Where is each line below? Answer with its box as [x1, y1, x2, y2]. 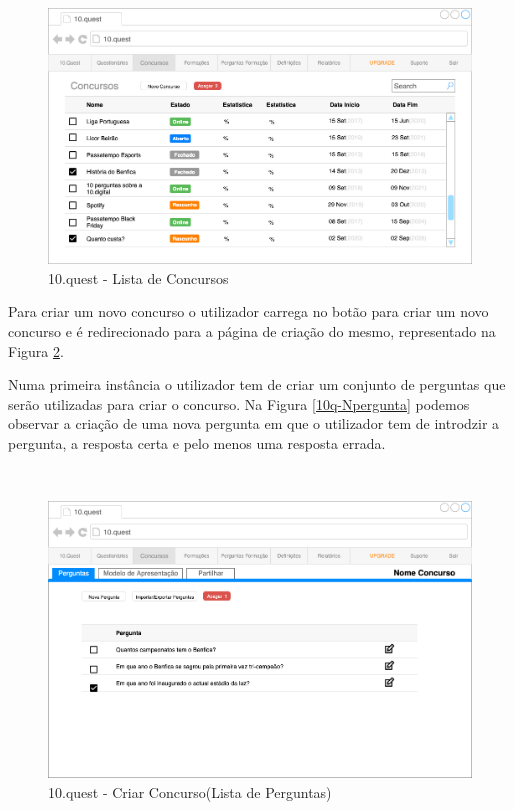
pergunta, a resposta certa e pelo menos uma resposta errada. [8, 432, 386, 453]
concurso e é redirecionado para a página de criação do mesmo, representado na [8, 321, 496, 342]
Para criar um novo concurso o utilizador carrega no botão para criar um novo [8, 301, 489, 322]
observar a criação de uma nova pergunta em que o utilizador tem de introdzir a [8, 413, 500, 434]
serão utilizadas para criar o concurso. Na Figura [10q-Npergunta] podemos [8, 393, 470, 414]
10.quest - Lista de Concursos [48, 267, 229, 288]
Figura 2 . [8, 340, 64, 361]
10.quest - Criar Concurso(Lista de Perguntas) [48, 781, 332, 802]
